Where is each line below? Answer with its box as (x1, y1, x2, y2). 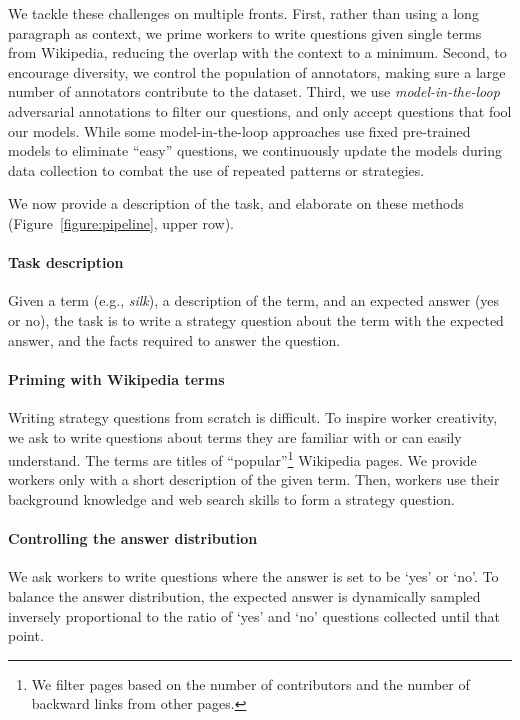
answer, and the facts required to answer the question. (8, 329, 341, 350)
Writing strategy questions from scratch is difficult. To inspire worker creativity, (8, 406, 498, 427)
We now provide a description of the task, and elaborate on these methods (8, 193, 464, 214)
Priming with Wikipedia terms (8, 368, 225, 389)
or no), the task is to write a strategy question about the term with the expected (8, 309, 504, 330)
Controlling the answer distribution (8, 528, 258, 549)
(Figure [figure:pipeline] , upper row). (8, 212, 234, 233)
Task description (8, 252, 124, 273)
